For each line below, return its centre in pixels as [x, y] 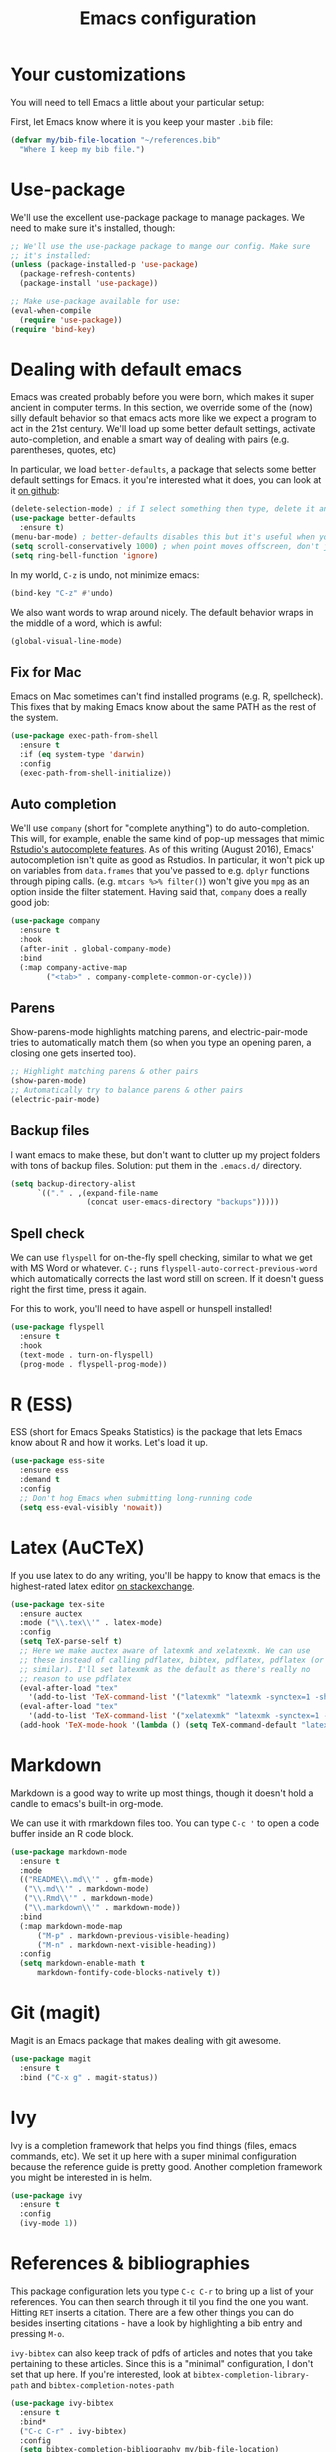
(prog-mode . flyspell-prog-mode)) [93, 1364]
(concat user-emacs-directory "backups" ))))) [183, 1202]
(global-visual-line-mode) [66, 641]
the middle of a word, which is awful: [86, 623]
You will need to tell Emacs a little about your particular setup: [137, 102]
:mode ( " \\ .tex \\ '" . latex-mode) [91, 1623]
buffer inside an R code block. [72, 1833]
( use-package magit [51, 2059]
